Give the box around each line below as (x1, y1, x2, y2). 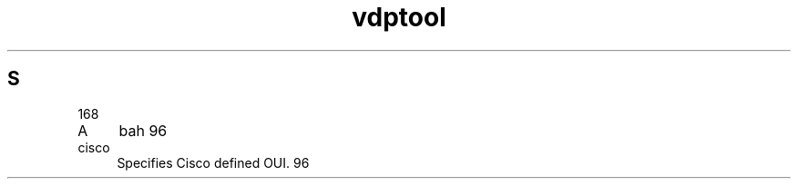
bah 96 (118, 121, 168, 140)
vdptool (352, 2, 446, 33)
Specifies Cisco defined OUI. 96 (117, 154, 310, 171)
